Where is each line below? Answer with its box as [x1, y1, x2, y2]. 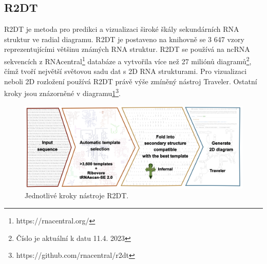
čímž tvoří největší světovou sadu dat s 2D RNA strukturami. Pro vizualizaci [4, 66, 247, 77]
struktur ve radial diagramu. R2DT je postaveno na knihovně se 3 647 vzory [4, 33, 244, 44]
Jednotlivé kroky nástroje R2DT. [25, 190, 129, 201]
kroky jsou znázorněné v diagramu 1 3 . [4, 86, 121, 99]
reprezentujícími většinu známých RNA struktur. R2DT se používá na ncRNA [4, 44, 250, 54]
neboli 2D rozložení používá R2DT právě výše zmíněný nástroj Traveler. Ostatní [4, 76, 257, 86]
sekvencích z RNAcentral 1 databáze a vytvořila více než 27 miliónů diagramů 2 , [4, 54, 252, 66]
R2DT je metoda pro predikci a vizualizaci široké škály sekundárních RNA [4, 24, 239, 34]
